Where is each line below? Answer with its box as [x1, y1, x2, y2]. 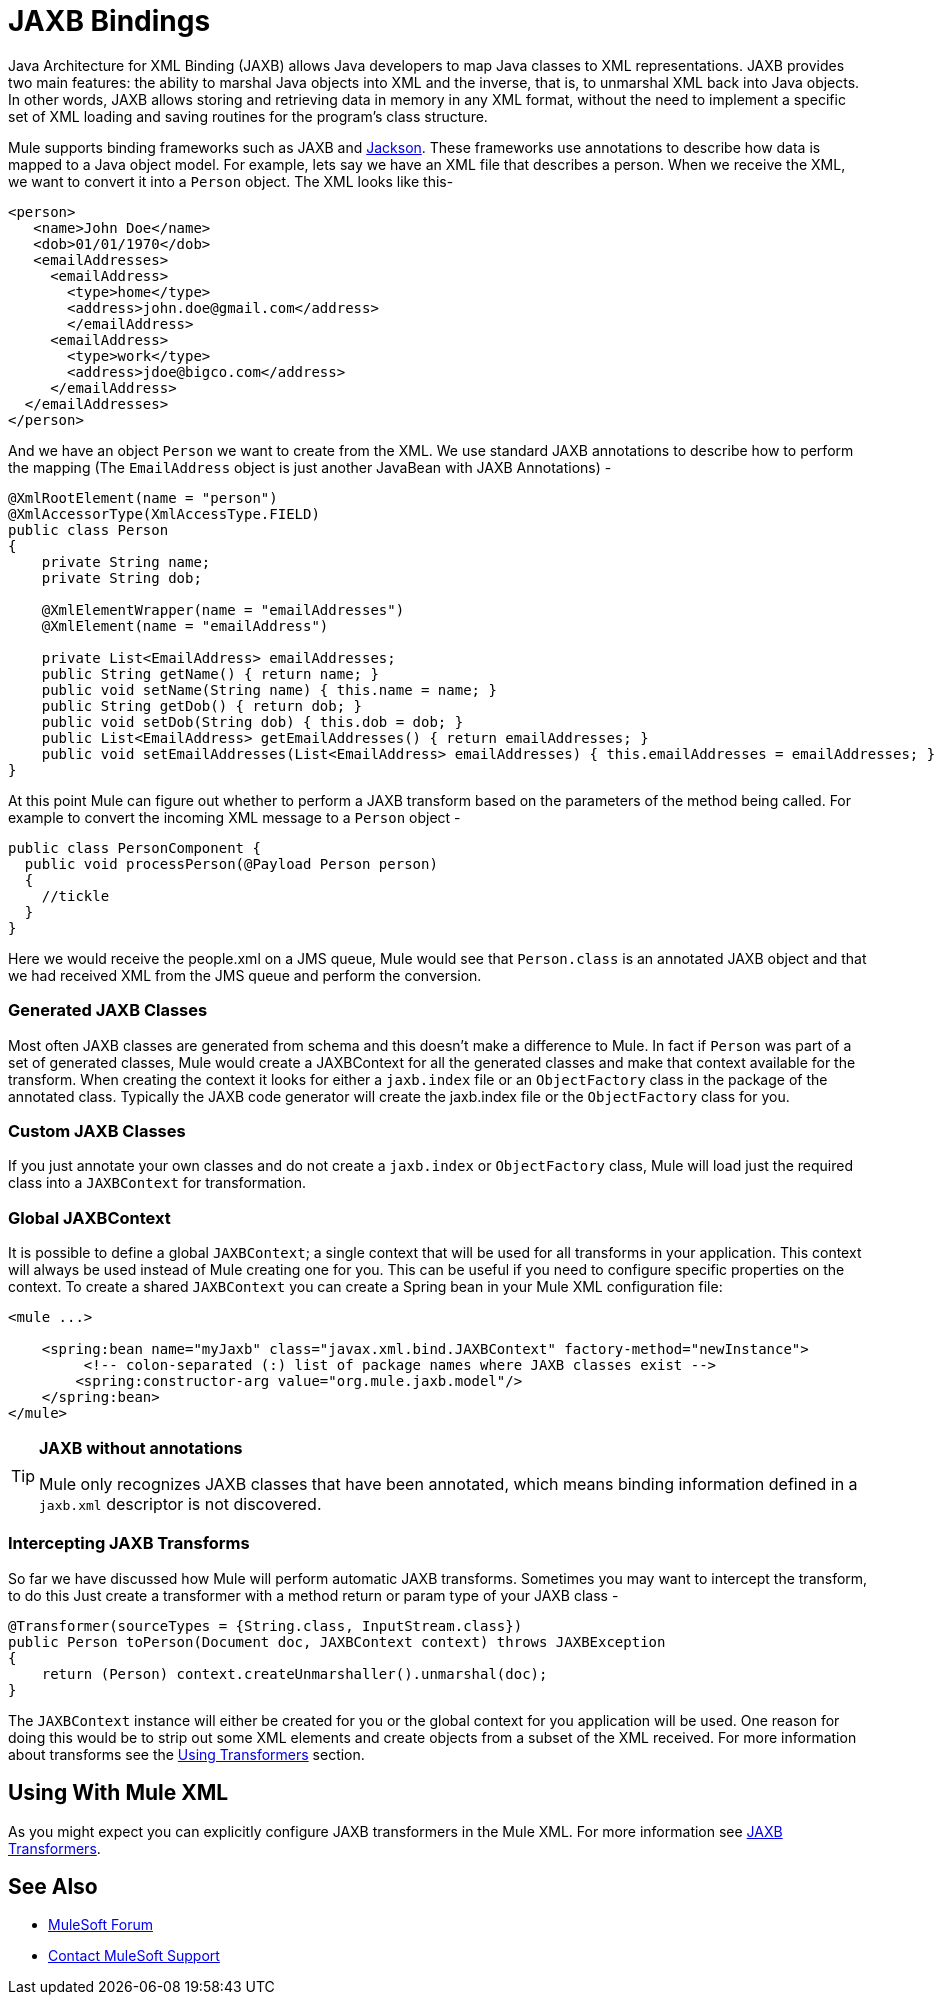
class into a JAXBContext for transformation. [8, 1174, 307, 1192]
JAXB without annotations [39, 1438, 243, 1458]
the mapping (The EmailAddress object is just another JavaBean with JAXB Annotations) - [8, 458, 612, 476]
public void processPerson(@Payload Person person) [24, 855, 438, 872]
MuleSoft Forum [48, 1916, 153, 1934]
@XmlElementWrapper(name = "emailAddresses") [41, 601, 405, 618]
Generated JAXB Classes [8, 1000, 208, 1021]
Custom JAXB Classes [8, 1120, 186, 1141]
